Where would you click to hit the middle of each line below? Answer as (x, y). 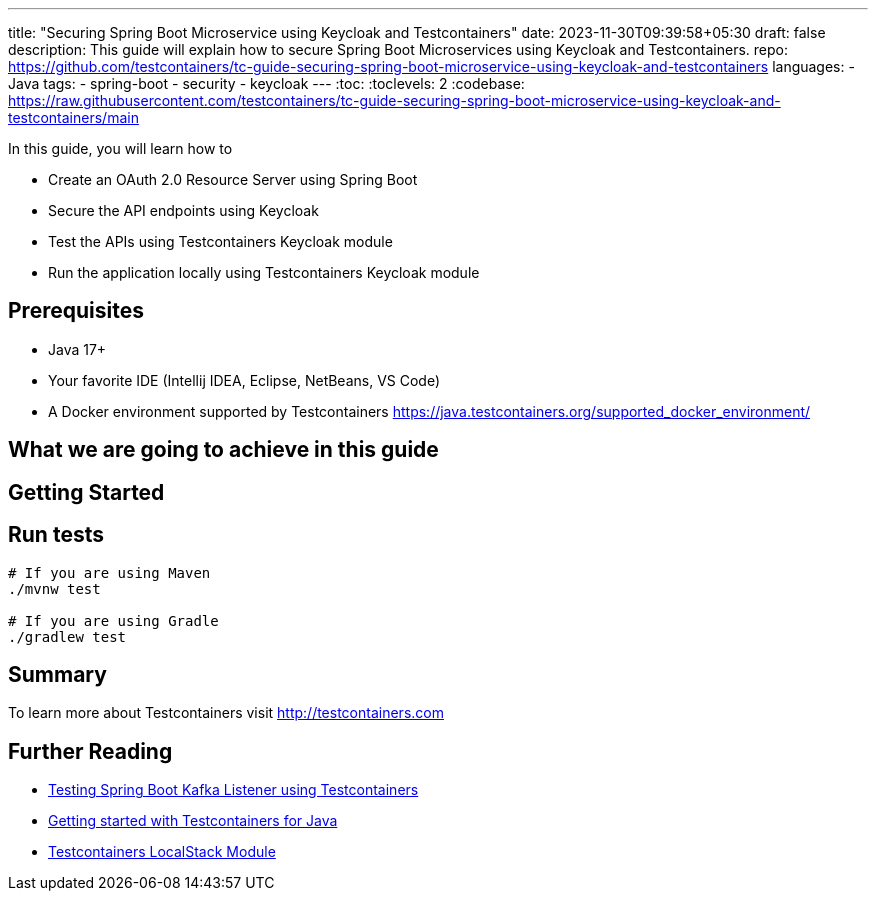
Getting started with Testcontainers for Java (193, 821)
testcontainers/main (73, 117)
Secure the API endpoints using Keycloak (183, 210)
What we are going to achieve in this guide (223, 450)
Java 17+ (77, 349)
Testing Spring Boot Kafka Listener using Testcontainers (233, 790)
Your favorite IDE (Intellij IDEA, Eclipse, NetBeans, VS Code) (244, 380)
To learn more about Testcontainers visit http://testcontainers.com (226, 713)
